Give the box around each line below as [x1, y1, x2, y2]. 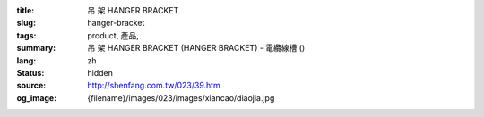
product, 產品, [87, 29, 139, 40]
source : [16, 80, 47, 91]
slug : [16, 18, 36, 29]
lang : [16, 54, 37, 66]
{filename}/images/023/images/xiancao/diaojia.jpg [87, 92, 275, 103]
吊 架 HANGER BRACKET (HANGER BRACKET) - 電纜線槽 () [87, 43, 306, 54]
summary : [16, 43, 56, 54]
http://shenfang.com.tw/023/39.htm [87, 80, 221, 91]
